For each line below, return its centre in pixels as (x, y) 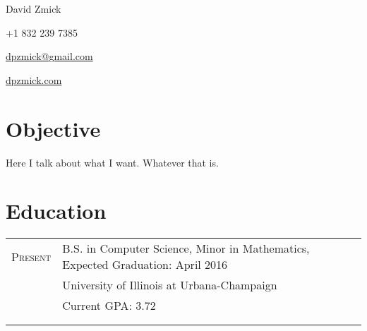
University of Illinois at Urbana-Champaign (170, 285)
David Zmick (34, 8)
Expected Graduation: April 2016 (145, 265)
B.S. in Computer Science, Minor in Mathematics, (186, 248)
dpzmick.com (34, 79)
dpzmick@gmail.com (49, 56)
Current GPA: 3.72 (109, 306)
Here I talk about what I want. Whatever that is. (112, 162)
